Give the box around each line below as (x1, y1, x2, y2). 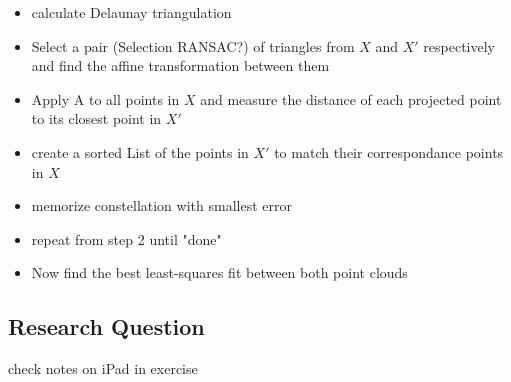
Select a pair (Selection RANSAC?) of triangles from (31, 35, 355, 56)
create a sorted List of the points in (31, 141, 249, 162)
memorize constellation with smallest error (31, 195, 292, 216)
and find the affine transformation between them (31, 55, 330, 76)
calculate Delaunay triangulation (31, 2, 232, 22)
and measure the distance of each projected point (200, 88, 502, 109)
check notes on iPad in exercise (8, 358, 198, 379)
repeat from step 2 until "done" (31, 228, 222, 249)
